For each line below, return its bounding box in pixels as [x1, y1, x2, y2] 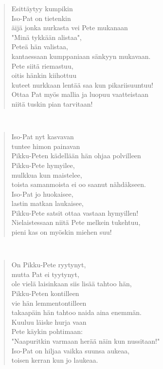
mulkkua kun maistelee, [11, 169, 82, 180]
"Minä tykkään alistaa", [11, 32, 82, 42]
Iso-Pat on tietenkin [11, 13, 71, 23]
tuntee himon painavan [11, 141, 80, 151]
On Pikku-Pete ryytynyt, [11, 259, 86, 270]
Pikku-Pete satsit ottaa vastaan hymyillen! [11, 207, 139, 218]
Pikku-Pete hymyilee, [11, 160, 75, 170]
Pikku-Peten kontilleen [11, 288, 79, 298]
